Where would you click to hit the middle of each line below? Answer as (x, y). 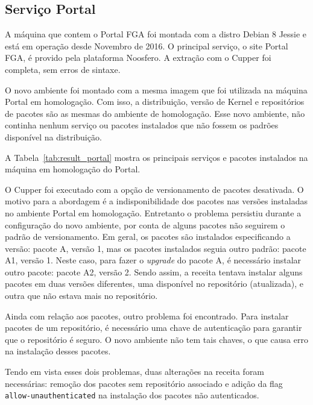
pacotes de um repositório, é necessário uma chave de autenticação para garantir (153, 328)
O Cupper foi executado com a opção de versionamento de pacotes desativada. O (154, 189)
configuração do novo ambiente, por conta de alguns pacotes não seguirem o (145, 224)
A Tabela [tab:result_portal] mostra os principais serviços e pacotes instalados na (156, 157)
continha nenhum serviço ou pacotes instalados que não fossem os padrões (142, 125)
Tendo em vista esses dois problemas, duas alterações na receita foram (135, 372)
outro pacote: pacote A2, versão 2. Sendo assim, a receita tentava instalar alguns (154, 272)
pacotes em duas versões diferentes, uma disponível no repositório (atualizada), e (154, 284)
